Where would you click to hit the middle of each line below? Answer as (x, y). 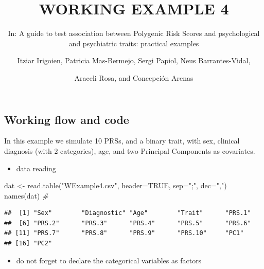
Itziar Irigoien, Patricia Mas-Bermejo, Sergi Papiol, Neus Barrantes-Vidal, (134, 60)
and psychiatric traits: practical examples (134, 43)
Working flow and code (67, 119)
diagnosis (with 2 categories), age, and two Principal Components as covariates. (130, 150)
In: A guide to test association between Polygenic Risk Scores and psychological (134, 33)
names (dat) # (26, 195)
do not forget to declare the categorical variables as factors (109, 260)
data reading (36, 168)
